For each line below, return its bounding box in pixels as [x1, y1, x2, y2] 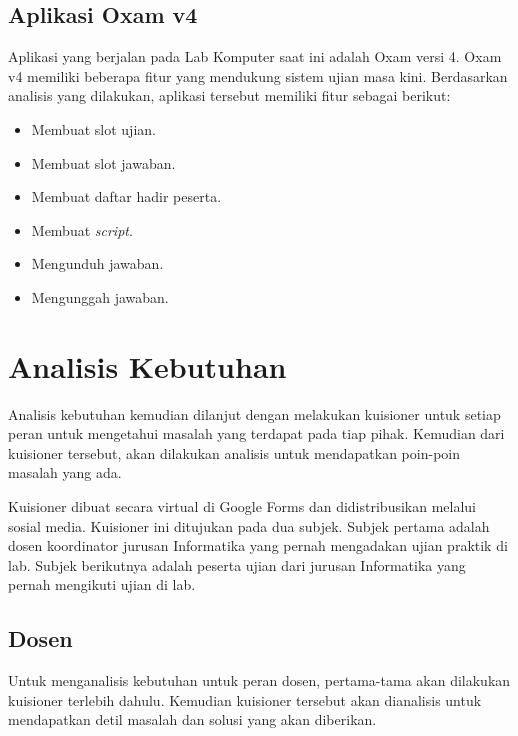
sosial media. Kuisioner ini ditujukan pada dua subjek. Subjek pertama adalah [8, 515, 490, 536]
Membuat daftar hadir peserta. [31, 186, 222, 207]
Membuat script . [31, 219, 133, 240]
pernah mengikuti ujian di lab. [8, 574, 196, 595]
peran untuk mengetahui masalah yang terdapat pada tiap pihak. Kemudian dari [8, 423, 505, 444]
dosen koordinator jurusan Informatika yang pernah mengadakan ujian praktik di [8, 535, 508, 556]
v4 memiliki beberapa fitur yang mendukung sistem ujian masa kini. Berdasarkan [8, 65, 508, 86]
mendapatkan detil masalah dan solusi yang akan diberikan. [8, 709, 377, 730]
